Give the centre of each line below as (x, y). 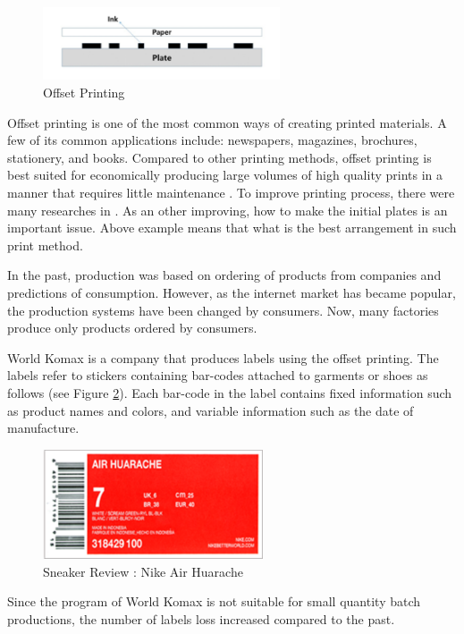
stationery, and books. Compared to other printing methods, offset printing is (219, 157)
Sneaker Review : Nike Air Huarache (143, 571)
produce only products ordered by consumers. (132, 328)
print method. (45, 245)
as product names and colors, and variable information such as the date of (211, 410)
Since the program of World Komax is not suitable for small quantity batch (214, 601)
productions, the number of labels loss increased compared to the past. (201, 618)
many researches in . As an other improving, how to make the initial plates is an (228, 210)
